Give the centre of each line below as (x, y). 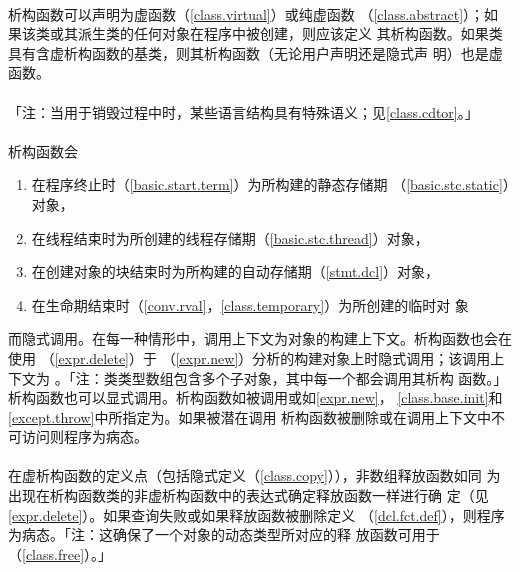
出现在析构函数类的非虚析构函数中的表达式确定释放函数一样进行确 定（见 (248, 495)
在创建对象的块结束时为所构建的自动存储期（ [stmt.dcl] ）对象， (235, 271)
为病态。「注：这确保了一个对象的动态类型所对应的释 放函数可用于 (224, 534)
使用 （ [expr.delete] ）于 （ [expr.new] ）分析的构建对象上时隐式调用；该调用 (249, 357)
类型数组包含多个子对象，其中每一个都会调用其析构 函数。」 (312, 377)
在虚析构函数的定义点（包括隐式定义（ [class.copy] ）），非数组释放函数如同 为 (254, 475)
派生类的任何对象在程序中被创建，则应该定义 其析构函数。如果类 (290, 33)
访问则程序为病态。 (84, 436)
